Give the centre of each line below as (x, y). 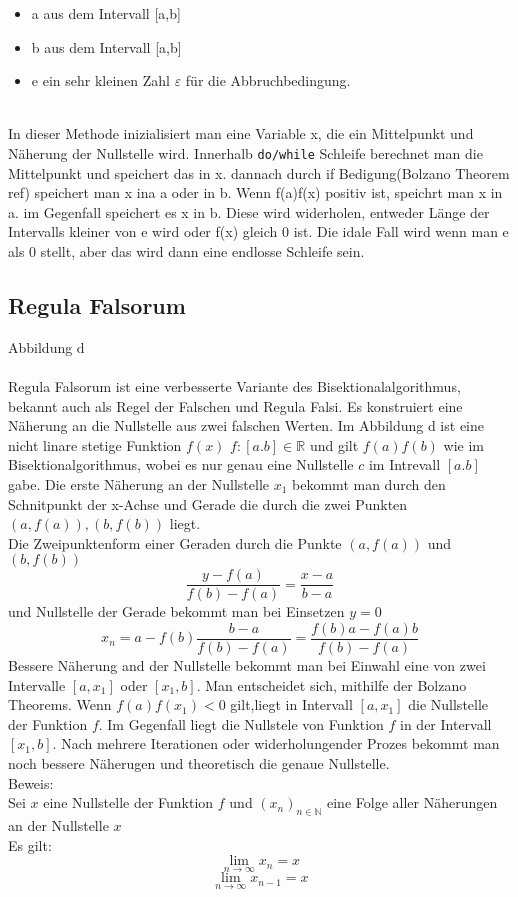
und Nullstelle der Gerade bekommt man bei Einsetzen (176, 611)
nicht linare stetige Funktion (95, 444)
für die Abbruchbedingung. (268, 80)
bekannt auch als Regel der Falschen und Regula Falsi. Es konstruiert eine (235, 405)
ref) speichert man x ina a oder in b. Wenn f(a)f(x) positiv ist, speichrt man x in (255, 192)
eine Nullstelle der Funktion (128, 802)
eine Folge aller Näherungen (412, 802)
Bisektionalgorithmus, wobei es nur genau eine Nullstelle (181, 464)
